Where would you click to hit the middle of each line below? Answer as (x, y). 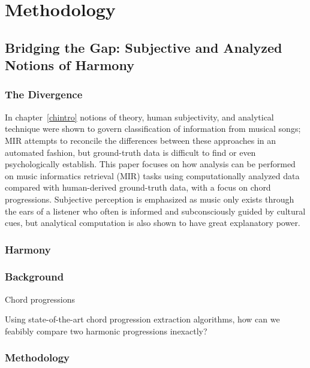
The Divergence (44, 94)
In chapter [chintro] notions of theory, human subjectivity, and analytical (139, 117)
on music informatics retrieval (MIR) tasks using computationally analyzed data (152, 175)
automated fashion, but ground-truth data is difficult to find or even (130, 152)
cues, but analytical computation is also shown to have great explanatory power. (153, 223)
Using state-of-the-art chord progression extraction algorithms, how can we (142, 319)
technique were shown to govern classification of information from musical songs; (153, 129)
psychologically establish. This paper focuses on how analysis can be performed (150, 164)
